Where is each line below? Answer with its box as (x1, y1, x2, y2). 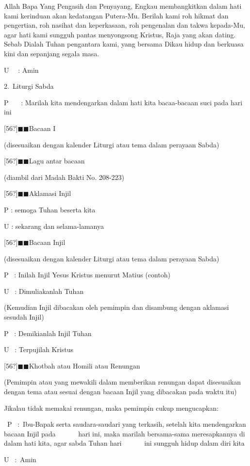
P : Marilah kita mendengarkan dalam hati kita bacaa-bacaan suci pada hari (4, 97, 243, 107)
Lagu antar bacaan (29, 156, 85, 166)
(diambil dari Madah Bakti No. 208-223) (4, 172, 124, 182)
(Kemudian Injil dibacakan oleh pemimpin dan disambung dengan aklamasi (4, 302, 229, 312)
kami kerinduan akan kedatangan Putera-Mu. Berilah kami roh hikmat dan (4, 10, 229, 20)
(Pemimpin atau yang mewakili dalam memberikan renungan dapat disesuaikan (4, 377, 241, 387)
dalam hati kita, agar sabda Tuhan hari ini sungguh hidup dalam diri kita (4, 438, 245, 448)
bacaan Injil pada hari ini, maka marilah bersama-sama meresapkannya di (4, 428, 245, 438)
